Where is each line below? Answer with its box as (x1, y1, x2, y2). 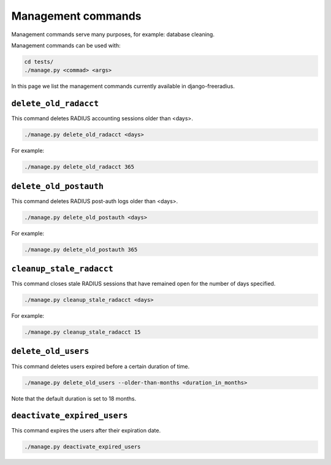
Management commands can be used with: (11, 42, 121, 49)
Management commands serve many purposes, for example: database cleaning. (11, 31, 215, 38)
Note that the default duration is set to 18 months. (11, 394, 137, 402)
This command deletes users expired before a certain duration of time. (11, 363, 190, 370)
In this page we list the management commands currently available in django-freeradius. (11, 83, 235, 90)
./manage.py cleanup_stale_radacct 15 (24, 329, 141, 336)
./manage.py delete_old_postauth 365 (24, 246, 138, 253)
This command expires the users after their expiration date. (11, 427, 161, 434)
